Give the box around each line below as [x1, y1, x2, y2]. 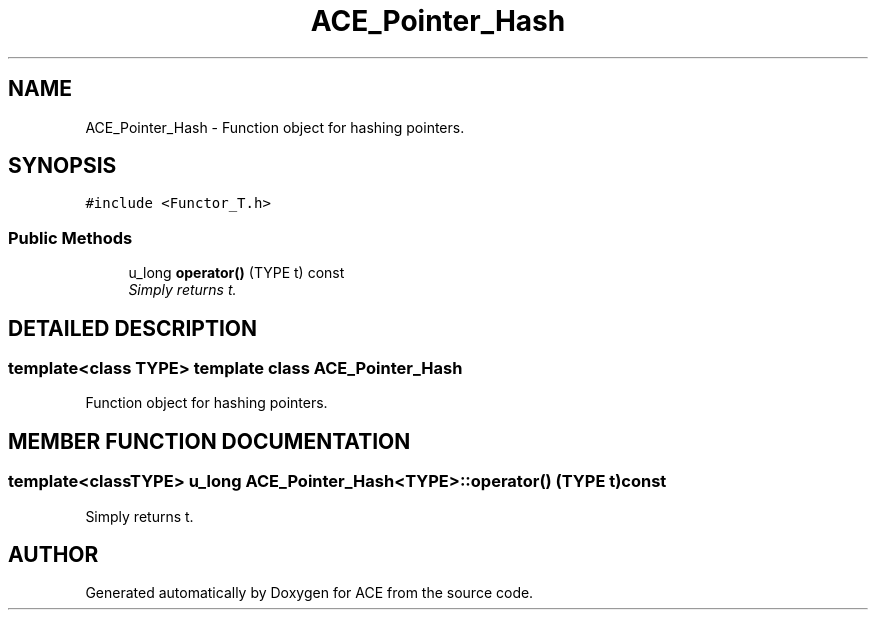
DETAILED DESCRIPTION [8, 315, 258, 341]
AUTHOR [8, 542, 99, 568]
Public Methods [8, 227, 133, 248]
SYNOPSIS [8, 153, 117, 179]
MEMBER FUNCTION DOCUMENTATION [8, 428, 411, 454]
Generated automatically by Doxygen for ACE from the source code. [85, 584, 534, 602]
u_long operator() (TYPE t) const [128, 264, 345, 282]
